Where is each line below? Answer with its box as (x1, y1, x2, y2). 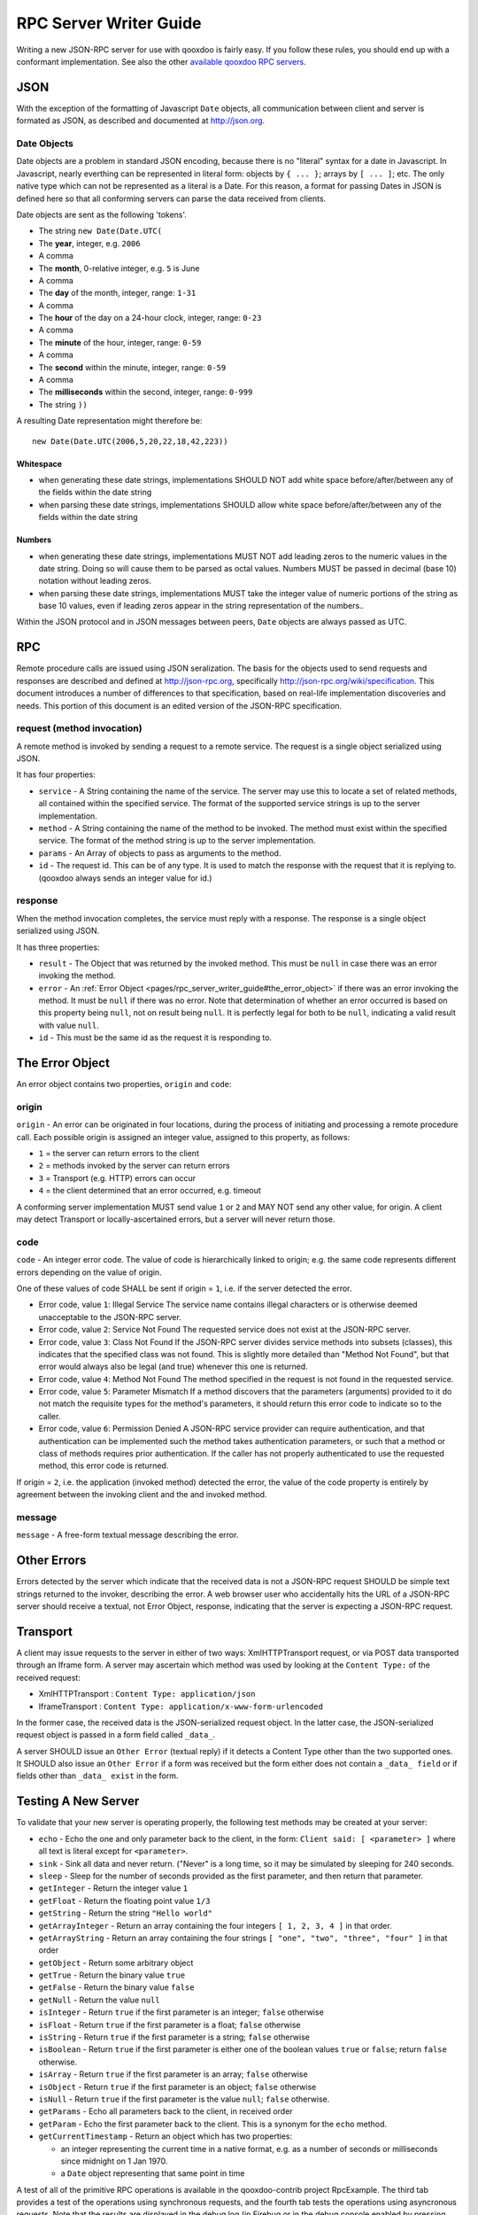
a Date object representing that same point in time (60, 2168, 245, 2179)
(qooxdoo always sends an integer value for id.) (38, 873, 212, 883)
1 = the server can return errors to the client (38, 1148, 199, 1159)
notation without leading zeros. (38, 576, 152, 587)
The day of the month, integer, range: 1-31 (38, 288, 197, 299)
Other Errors (16, 1553, 87, 1568)
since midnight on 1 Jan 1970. (60, 2156, 168, 2166)
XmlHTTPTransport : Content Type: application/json (38, 1689, 256, 1699)
